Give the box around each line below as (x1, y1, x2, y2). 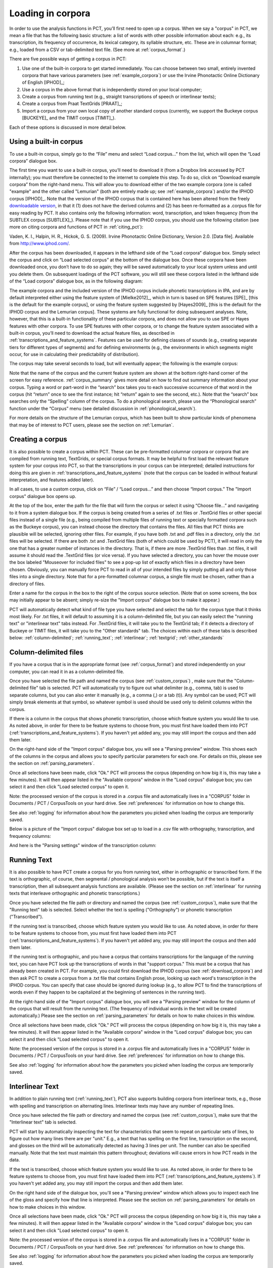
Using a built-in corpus (9, 137, 83, 146)
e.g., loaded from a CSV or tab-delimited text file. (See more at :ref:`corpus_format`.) (9, 46, 186, 53)
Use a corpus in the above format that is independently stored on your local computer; (22, 86, 202, 92)
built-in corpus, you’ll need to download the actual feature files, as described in (9, 330, 175, 336)
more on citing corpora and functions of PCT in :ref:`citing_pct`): (9, 224, 144, 230)
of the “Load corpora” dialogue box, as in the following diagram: (9, 278, 143, 284)
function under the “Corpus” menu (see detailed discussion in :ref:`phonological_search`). (9, 405, 197, 411)
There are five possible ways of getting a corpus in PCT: (9, 56, 127, 62)
